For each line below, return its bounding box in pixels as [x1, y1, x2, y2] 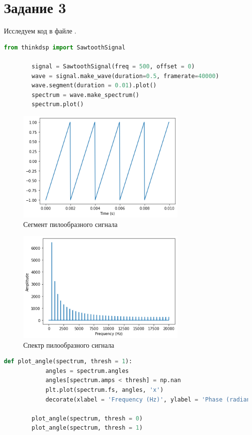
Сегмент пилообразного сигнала [23, 219, 118, 229]
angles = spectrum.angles [45, 367, 129, 374]
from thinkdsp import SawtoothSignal [4, 44, 126, 51]
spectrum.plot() [31, 101, 84, 108]
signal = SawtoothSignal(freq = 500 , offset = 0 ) [31, 63, 195, 70]
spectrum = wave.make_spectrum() [31, 91, 140, 98]
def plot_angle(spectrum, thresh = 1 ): [4, 358, 132, 365]
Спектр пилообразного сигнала [23, 339, 114, 350]
